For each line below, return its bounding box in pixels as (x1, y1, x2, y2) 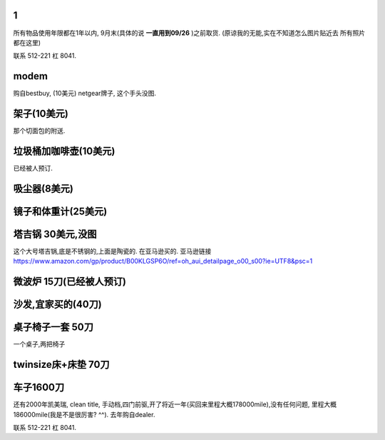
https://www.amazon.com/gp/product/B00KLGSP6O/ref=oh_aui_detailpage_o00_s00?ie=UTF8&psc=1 (13, 257, 313, 266)
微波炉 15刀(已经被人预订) (13, 276, 126, 288)
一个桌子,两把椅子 (13, 340, 66, 349)
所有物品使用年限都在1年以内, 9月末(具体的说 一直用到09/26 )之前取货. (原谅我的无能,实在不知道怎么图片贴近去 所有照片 (13, 29, 366, 37)
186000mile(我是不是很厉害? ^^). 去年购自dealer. (13, 410, 155, 419)
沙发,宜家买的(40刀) (13, 299, 103, 311)
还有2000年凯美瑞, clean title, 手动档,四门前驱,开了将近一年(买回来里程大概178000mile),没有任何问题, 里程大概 (13, 400, 337, 409)
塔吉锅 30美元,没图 (13, 228, 97, 240)
